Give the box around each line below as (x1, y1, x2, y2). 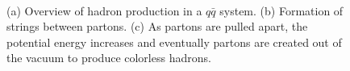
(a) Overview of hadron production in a (6, 2, 202, 19)
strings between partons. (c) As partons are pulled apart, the (6, 18, 308, 35)
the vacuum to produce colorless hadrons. (6, 49, 211, 66)
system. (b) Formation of (219, 2, 344, 19)
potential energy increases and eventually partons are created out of (6, 33, 342, 50)
